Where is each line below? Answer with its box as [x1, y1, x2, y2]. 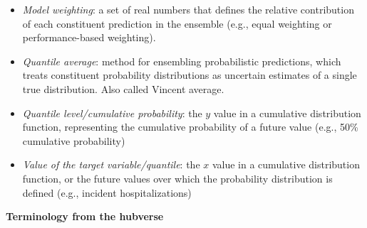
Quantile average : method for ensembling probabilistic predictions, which [22, 53, 341, 68]
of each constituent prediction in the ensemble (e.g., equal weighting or [22, 16, 332, 31]
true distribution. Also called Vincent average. [22, 81, 224, 96]
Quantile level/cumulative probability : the [22, 105, 202, 120]
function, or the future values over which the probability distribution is [22, 170, 333, 185]
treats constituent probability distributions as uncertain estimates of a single [22, 67, 357, 82]
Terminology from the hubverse [6, 209, 164, 224]
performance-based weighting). [22, 30, 156, 45]
